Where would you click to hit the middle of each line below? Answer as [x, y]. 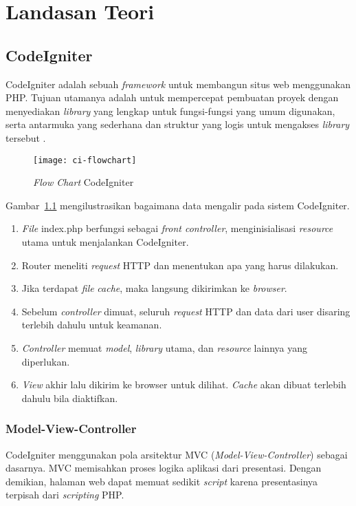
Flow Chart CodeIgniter [84, 182]
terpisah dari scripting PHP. [65, 495]
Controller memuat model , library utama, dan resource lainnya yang [164, 347]
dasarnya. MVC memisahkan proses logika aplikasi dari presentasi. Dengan [164, 468]
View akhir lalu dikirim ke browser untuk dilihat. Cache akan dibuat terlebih [184, 384]
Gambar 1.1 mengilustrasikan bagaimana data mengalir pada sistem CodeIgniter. [178, 205]
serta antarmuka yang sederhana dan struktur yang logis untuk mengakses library [178, 124]
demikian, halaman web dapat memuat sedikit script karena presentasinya [162, 481]
